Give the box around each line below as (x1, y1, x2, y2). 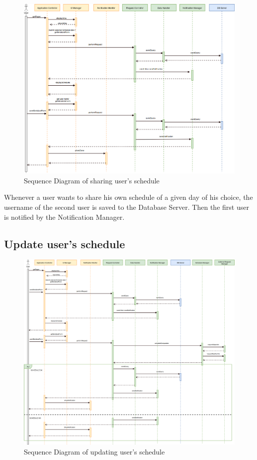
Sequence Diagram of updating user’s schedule (24, 446, 165, 457)
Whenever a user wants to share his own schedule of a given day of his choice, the (4, 192, 253, 202)
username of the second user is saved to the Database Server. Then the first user (4, 202, 249, 212)
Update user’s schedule (4, 236, 125, 251)
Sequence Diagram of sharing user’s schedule (24, 175, 160, 185)
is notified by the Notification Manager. (4, 211, 125, 222)
